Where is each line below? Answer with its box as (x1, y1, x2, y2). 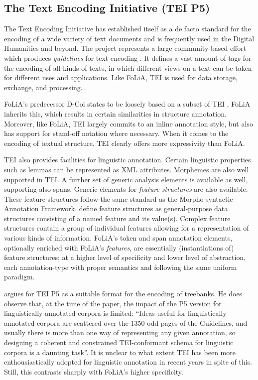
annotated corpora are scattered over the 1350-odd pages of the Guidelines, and (4, 317, 248, 328)
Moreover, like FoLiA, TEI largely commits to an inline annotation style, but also (4, 118, 253, 128)
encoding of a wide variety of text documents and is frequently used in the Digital (4, 33, 255, 43)
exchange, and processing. (4, 82, 83, 92)
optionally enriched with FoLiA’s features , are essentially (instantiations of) (4, 242, 234, 253)
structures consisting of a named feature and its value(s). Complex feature (4, 213, 231, 223)
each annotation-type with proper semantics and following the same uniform (4, 261, 237, 272)
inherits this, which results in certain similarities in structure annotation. (4, 108, 227, 119)
